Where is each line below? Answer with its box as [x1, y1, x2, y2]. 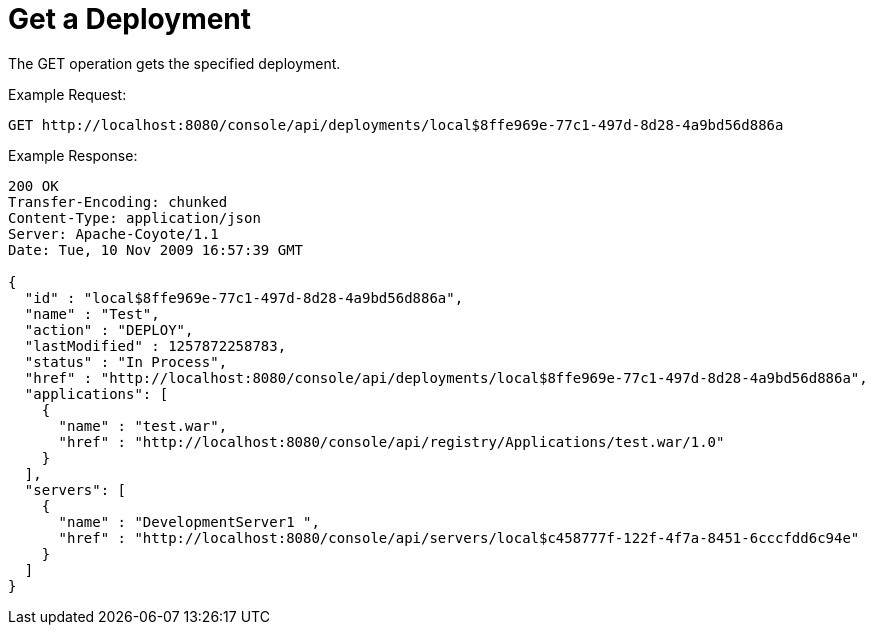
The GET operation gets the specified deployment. [8, 54, 341, 72]
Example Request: [8, 85, 127, 103]
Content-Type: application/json [8, 209, 261, 226]
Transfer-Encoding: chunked [8, 193, 228, 210]
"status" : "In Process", [24, 353, 228, 370]
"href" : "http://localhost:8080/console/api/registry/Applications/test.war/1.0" [58, 433, 725, 450]
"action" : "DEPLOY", [24, 321, 194, 338]
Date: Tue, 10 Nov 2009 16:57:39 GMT [8, 241, 304, 258]
